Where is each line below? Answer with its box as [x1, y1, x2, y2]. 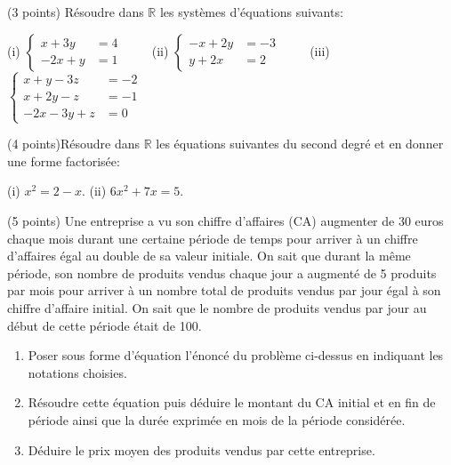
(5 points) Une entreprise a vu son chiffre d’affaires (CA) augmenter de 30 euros [7, 211, 444, 229]
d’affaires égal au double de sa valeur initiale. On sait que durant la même [7, 246, 411, 265]
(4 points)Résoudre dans [7, 134, 141, 153]
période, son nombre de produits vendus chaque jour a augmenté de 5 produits [7, 263, 437, 282]
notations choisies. [28, 363, 127, 381]
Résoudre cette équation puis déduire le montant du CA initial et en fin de [28, 393, 436, 412]
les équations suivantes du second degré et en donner [156, 134, 444, 153]
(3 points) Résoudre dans [7, 3, 144, 20]
